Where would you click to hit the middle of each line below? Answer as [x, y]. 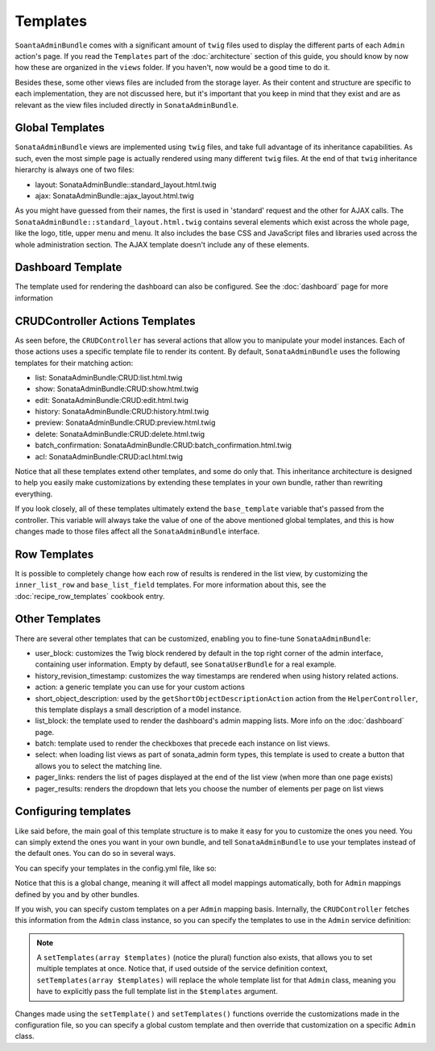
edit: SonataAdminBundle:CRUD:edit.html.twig [112, 400]
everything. [34, 494]
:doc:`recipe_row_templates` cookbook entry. [90, 596]
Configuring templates [73, 811]
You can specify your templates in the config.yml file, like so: [116, 868]
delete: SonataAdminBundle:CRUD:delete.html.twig [120, 434]
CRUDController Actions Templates [105, 321]
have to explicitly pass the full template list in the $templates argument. [157, 991]
